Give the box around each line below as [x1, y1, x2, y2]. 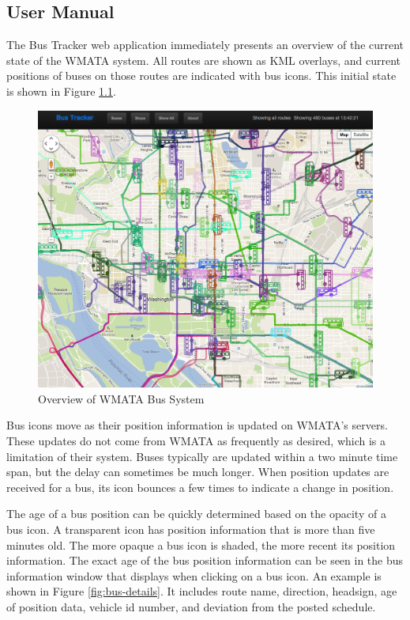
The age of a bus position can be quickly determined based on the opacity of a [6, 505, 386, 522]
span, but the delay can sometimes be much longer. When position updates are [6, 463, 389, 480]
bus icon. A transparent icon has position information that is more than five [6, 521, 375, 538]
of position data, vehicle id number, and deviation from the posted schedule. [6, 599, 376, 614]
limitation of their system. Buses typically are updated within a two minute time [6, 448, 398, 464]
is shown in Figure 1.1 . [6, 82, 116, 99]
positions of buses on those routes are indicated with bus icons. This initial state [6, 67, 397, 84]
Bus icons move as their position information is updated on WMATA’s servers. [6, 417, 388, 433]
